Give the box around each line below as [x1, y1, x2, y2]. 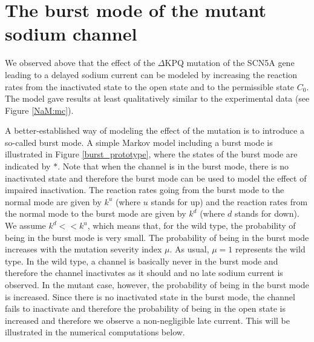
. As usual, [169, 243, 209, 255]
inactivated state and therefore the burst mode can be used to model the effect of [5, 171, 307, 184]
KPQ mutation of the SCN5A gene [165, 56, 295, 69]
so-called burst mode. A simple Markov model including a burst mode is [5, 136, 273, 148]
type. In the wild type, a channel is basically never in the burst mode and [5, 254, 278, 267]
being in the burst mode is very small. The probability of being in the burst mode [5, 231, 309, 243]
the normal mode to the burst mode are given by [5, 207, 186, 220]
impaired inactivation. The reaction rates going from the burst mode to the [5, 183, 284, 196]
